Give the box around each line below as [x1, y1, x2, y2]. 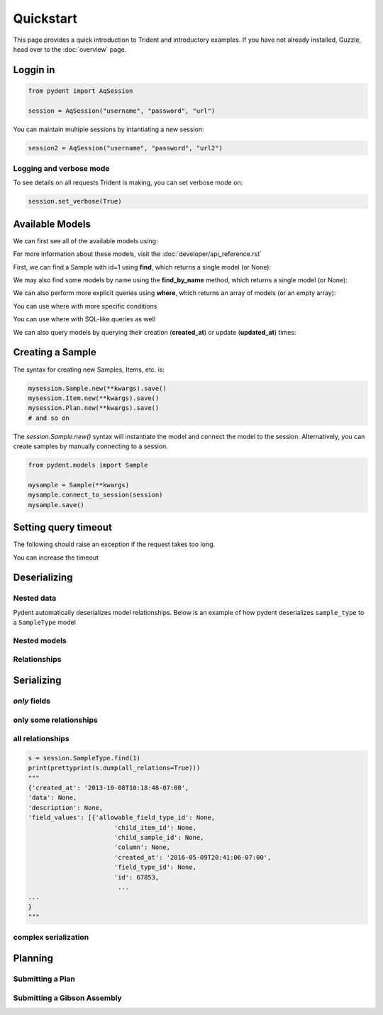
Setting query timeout [13, 521, 113, 533]
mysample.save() [28, 501, 85, 509]
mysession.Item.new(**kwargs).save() [28, 394, 160, 402]
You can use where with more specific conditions [13, 301, 157, 310]
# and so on [28, 414, 70, 422]
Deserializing [13, 572, 73, 584]
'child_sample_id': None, [113, 833, 204, 841]
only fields [13, 696, 51, 706]
